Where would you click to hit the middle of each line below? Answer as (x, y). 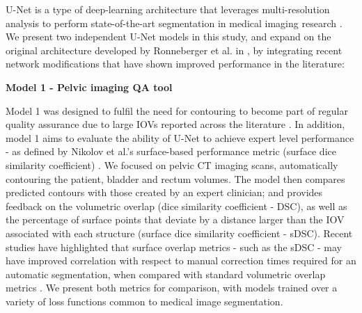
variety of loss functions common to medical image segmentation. (144, 301)
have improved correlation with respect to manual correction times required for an (181, 260)
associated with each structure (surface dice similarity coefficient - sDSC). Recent (179, 233)
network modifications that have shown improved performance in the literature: (175, 64)
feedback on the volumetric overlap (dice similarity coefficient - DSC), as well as (176, 206)
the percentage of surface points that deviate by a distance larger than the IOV (175, 219)
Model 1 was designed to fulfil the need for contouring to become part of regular (177, 110)
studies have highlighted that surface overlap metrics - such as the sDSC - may (174, 247)
